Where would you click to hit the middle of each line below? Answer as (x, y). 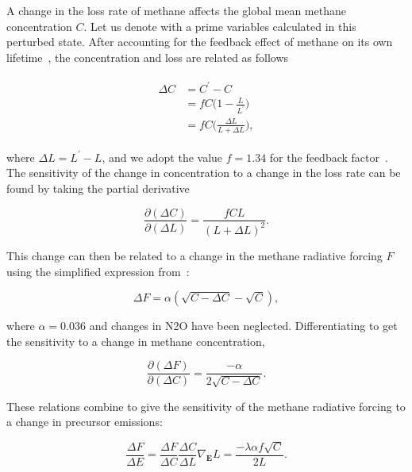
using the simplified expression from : (98, 271)
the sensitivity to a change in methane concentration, (136, 341)
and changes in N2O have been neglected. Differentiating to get (243, 326)
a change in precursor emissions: (85, 422)
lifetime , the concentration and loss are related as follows (148, 57)
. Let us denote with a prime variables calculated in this (220, 26)
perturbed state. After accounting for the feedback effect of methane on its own (200, 42)
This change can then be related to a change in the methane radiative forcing (194, 255)
